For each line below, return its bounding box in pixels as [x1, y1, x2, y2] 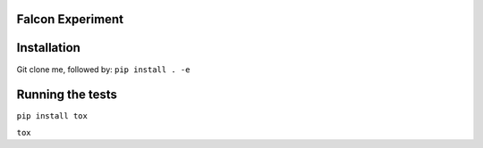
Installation [16, 40, 80, 55]
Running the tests [16, 87, 118, 103]
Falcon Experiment [16, 12, 124, 27]
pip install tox [16, 111, 89, 121]
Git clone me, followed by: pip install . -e [16, 63, 191, 75]
